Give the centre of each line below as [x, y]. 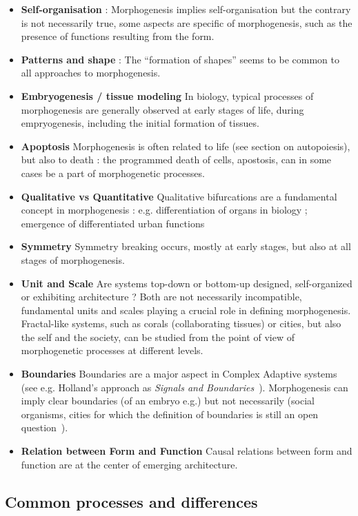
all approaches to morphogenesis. [91, 73]
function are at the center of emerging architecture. [129, 464]
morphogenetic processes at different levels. [112, 350]
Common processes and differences [131, 501]
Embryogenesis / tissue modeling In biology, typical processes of [167, 95]
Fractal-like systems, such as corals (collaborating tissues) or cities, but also [181, 323]
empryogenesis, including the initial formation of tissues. [140, 123]
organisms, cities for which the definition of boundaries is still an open [170, 414]
